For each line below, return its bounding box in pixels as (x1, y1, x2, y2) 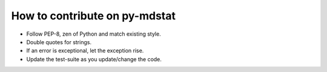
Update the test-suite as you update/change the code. (26, 55, 162, 63)
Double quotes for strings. (26, 38, 92, 45)
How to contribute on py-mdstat (11, 9, 176, 22)
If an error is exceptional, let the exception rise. (26, 47, 144, 54)
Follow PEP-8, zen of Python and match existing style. (26, 30, 161, 38)
